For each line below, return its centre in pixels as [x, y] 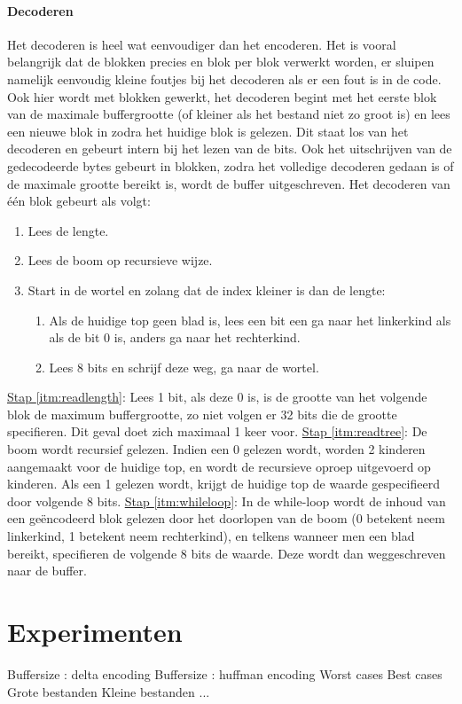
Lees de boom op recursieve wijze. [120, 260]
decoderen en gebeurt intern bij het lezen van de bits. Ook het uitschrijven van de [230, 149]
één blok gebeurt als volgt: [79, 201]
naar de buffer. [47, 571]
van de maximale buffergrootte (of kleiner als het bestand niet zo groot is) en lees [229, 114]
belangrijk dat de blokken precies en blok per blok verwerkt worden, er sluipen [221, 62]
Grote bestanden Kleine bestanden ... [109, 691]
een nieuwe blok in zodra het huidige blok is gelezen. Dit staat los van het [208, 131]
